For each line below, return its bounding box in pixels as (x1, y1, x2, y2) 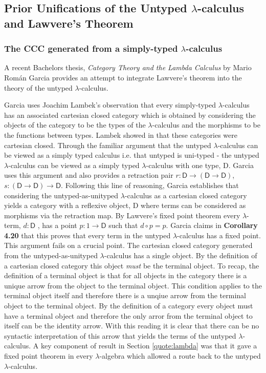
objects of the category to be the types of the (4, 119, 146, 130)
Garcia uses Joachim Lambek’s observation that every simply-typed (4, 99, 216, 110)
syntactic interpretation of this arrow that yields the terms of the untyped (4, 330, 236, 341)
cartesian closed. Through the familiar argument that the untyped (4, 139, 211, 150)
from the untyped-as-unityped (4, 250, 98, 261)
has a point (42, 220, 77, 231)
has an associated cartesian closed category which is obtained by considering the (4, 109, 256, 120)
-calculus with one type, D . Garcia (146, 159, 254, 170)
